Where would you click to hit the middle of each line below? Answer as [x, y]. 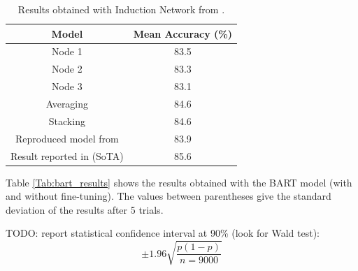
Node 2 [67, 69]
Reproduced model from [67, 138]
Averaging [67, 103]
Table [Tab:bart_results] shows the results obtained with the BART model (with [179, 182]
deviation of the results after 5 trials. [85, 209]
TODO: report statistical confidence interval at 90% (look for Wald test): [163, 233]
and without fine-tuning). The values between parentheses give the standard [169, 196]
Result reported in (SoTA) [67, 155]
